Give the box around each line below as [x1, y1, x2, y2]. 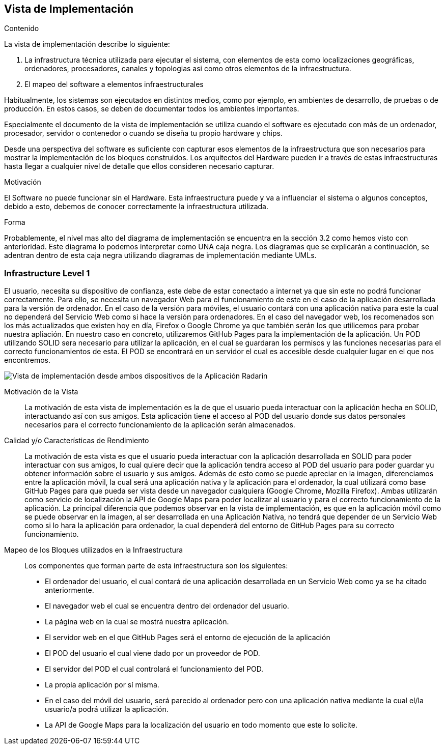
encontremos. [4, 356, 50, 365]
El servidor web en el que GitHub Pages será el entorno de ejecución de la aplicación [45, 633, 330, 642]
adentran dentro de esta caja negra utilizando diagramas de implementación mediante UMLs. [4, 251, 317, 260]
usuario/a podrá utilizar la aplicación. [45, 705, 169, 714]
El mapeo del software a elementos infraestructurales [24, 80, 204, 89]
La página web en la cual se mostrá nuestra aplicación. [45, 617, 229, 626]
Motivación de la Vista [4, 387, 78, 396]
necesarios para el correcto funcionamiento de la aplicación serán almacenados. [24, 420, 295, 429]
